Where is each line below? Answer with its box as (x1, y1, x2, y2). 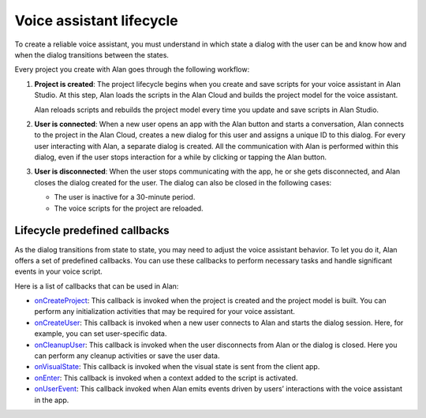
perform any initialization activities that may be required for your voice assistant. (34, 307, 296, 316)
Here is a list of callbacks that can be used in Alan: (14, 281, 179, 291)
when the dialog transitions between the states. (14, 50, 170, 59)
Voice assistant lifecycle (14, 12, 179, 29)
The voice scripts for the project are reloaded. (54, 203, 204, 213)
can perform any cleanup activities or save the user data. (34, 351, 220, 360)
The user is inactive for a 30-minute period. (54, 192, 196, 202)
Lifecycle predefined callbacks (14, 224, 170, 237)
